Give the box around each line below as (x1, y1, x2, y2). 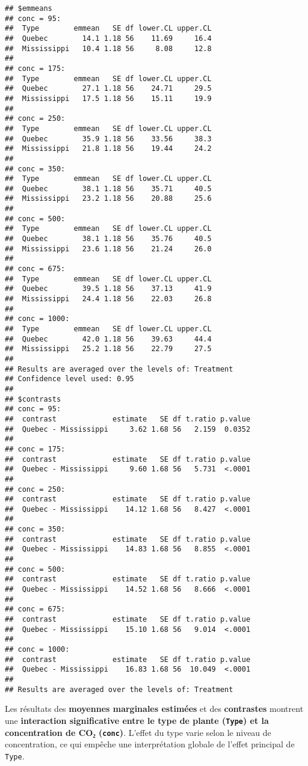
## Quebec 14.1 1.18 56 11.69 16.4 (5, 34, 212, 43)
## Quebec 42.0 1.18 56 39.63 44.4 (5, 334, 212, 343)
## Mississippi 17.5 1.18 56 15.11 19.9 (5, 94, 212, 103)
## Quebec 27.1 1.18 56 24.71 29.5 (5, 84, 212, 93)
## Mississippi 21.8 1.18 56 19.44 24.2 (5, 144, 212, 153)
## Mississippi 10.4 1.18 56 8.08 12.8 (5, 44, 212, 53)
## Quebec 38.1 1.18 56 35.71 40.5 (5, 184, 212, 193)
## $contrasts (5, 394, 61, 403)
